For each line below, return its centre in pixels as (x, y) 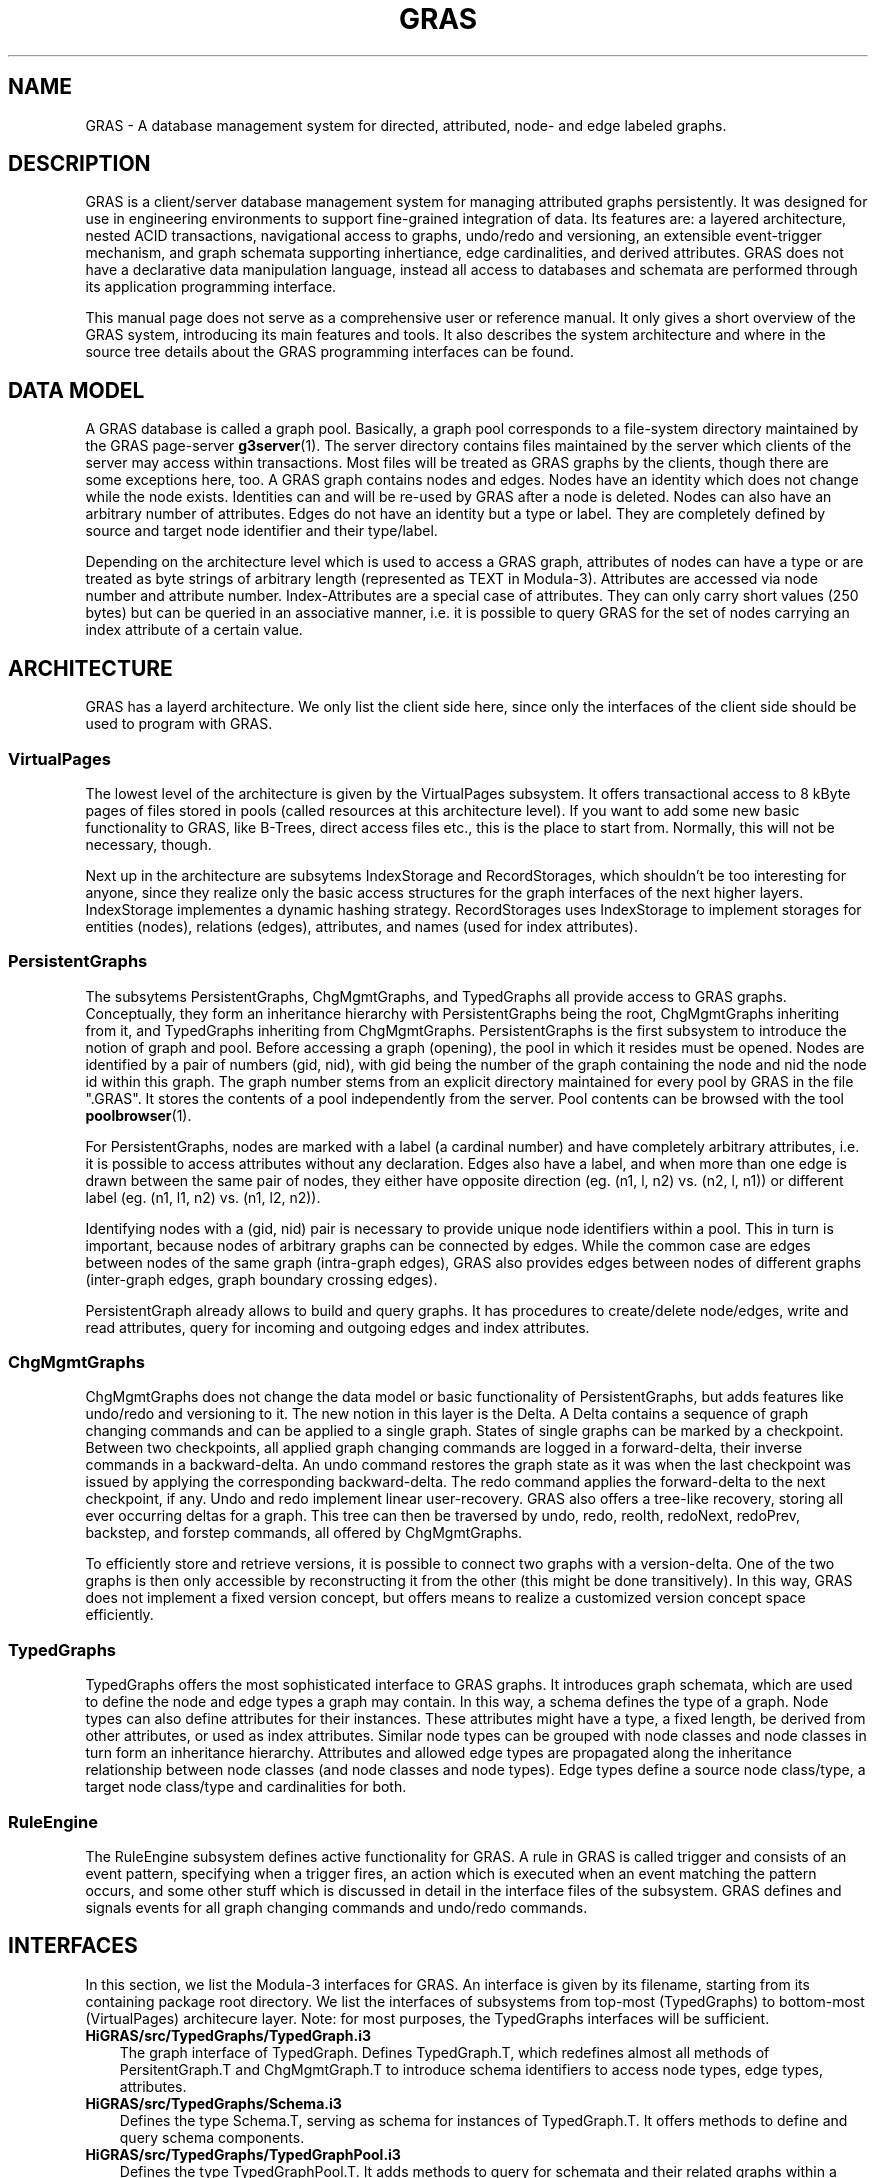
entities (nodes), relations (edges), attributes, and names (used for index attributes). (361, 926)
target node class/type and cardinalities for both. (246, 1787)
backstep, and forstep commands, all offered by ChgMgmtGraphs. (304, 1533)
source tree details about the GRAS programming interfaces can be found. (330, 352)
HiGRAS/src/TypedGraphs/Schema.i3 (213, 2103)
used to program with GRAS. (179, 724)
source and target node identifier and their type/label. (261, 531)
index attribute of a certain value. (194, 630)
